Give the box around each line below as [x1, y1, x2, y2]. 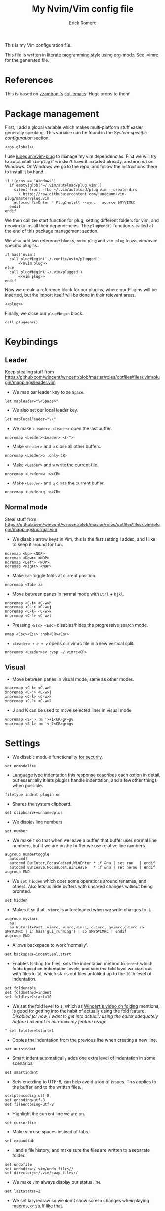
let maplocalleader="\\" [5, 416, 56, 422]
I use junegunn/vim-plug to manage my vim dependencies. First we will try [5, 153, 157, 159]
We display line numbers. [12, 819, 64, 825]
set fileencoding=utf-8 [5, 1102, 54, 1107]
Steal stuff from [5, 516, 37, 522]
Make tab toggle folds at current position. [12, 572, 97, 578]
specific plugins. [5, 242, 38, 248]
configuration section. [5, 135, 50, 141]
